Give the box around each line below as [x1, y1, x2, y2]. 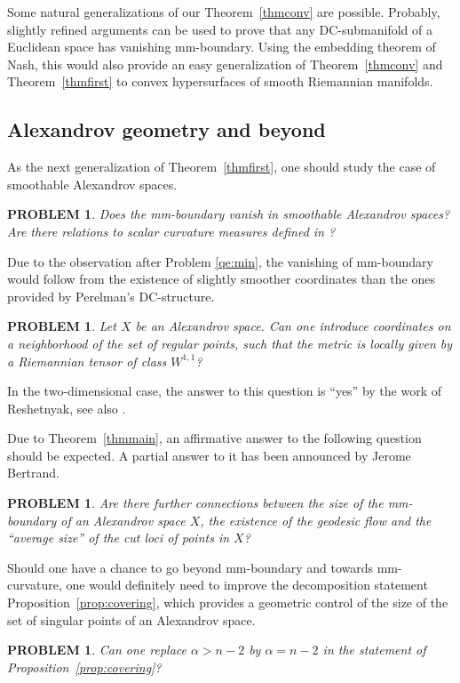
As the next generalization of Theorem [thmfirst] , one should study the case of [7, 157, 436, 176]
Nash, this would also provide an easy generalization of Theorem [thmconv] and [7, 54, 443, 73]
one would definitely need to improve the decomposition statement [66, 575, 428, 594]
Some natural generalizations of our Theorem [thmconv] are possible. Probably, [7, 3, 440, 20]
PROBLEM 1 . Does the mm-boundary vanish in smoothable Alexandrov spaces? [7, 205, 450, 223]
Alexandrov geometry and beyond [7, 116, 326, 143]
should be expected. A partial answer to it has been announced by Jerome [7, 446, 411, 464]
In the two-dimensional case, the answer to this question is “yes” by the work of [7, 382, 441, 400]
